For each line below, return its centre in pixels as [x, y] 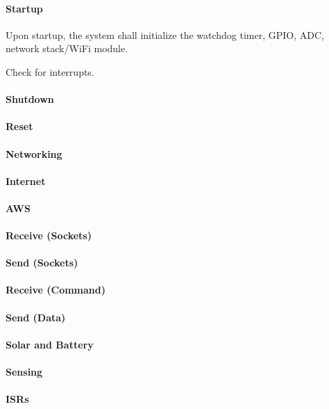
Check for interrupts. [50, 71]
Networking [34, 153]
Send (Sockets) [42, 263]
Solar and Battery [50, 344]
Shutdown [30, 99]
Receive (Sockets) [49, 235]
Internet [26, 181]
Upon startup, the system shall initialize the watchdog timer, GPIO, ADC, [165, 34]
